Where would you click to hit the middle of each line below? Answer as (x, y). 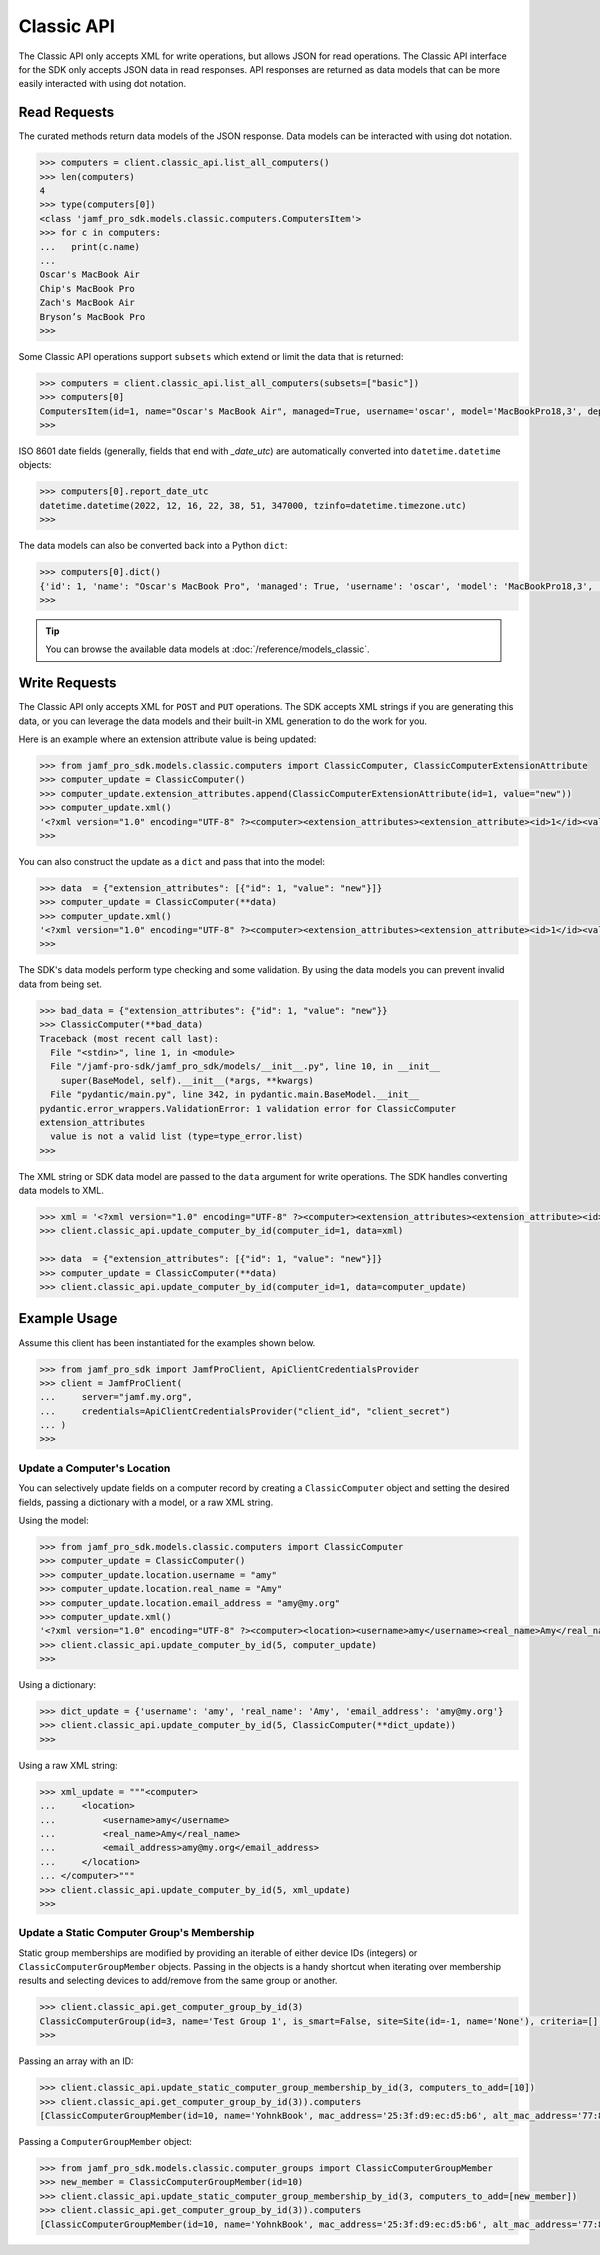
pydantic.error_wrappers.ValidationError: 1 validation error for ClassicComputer (248, 1108)
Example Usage (68, 1318)
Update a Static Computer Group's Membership (136, 1933)
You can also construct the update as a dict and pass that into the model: (171, 861)
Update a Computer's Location (94, 1468)
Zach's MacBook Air (87, 303)
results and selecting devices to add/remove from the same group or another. (178, 1981)
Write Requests (67, 683)
